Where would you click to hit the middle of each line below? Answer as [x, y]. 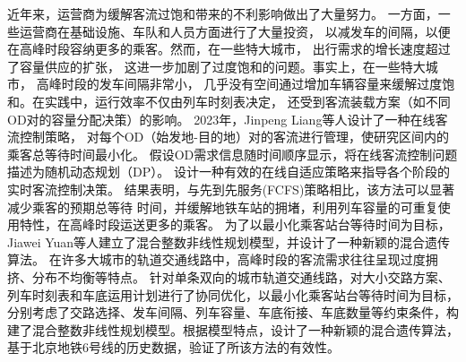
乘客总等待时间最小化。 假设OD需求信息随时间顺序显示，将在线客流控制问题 [233, 154]
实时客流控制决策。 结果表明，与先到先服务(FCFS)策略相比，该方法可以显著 [231, 189]
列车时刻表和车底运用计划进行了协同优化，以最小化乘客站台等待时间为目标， [233, 294]
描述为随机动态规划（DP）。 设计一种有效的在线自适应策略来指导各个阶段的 [229, 172]
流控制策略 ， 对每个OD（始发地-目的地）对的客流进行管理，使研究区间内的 [228, 137]
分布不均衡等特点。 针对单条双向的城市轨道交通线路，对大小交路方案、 [241, 276]
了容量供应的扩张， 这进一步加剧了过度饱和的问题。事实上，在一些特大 [216, 66]
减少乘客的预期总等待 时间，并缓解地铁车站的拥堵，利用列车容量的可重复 [223, 207]
